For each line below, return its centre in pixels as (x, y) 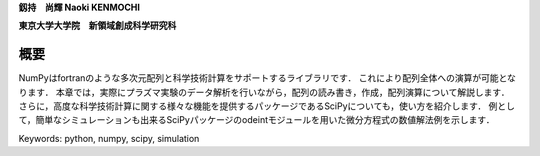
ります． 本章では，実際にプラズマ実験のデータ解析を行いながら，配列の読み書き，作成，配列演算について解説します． (264, 92)
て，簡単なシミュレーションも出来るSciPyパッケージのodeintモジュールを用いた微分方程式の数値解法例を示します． (256, 120)
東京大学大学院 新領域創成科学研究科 (97, 26)
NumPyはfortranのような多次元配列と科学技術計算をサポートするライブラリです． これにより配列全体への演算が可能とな (267, 78)
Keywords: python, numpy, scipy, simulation (109, 138)
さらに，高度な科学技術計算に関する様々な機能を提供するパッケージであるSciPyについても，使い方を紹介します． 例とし (266, 106)
